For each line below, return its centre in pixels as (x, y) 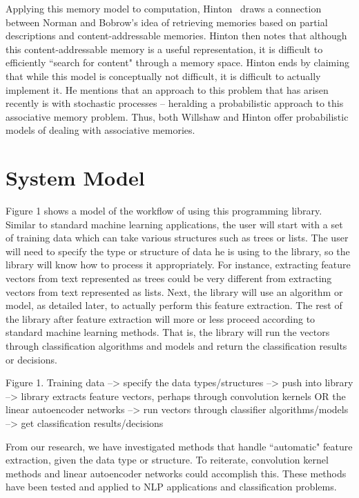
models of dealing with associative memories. (100, 130)
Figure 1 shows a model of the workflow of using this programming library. (164, 211)
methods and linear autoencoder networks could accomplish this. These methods (176, 473)
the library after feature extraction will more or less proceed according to (161, 318)
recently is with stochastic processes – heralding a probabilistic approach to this (175, 103)
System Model (75, 178)
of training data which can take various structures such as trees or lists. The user (177, 238)
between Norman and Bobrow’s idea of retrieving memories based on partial (167, 22)
